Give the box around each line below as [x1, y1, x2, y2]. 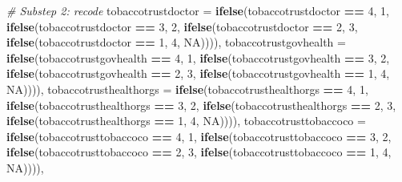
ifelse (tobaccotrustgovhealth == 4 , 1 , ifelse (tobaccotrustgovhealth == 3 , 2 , [6, 49, 390, 66]
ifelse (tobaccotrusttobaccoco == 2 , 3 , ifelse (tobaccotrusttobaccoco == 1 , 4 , [6, 144, 392, 160]
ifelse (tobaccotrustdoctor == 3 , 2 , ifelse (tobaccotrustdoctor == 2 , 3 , [6, 18, 358, 34]
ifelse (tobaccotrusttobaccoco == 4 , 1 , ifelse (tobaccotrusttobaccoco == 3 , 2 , [6, 127, 392, 144]
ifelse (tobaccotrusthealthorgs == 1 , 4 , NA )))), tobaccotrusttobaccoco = [6, 112, 366, 129]
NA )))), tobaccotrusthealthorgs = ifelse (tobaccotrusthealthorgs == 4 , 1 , [6, 80, 368, 97]
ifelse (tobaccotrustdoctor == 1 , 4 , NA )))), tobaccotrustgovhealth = [6, 34, 346, 51]
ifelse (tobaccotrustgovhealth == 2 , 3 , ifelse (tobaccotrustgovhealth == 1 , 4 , [6, 65, 390, 82]
